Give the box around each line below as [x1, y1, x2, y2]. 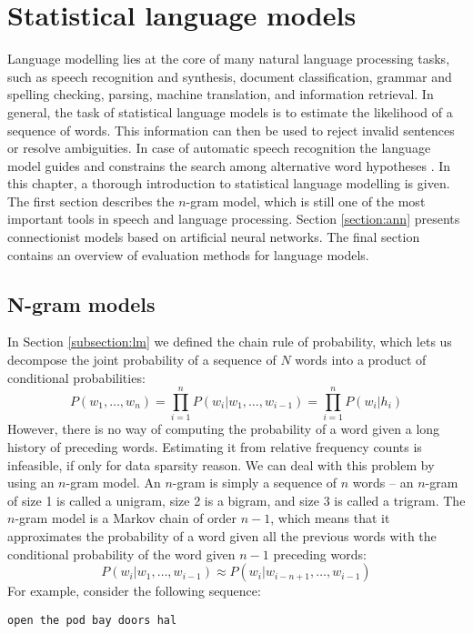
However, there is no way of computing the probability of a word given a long [7, 419, 440, 438]
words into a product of [295, 350, 427, 369]
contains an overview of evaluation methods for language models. [7, 245, 369, 264]
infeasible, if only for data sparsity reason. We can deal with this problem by [7, 455, 435, 474]
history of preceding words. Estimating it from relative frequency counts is [7, 437, 422, 456]
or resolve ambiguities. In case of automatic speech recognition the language [7, 138, 431, 157]
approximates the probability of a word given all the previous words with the [7, 526, 437, 545]
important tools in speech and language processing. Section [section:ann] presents [7, 209, 460, 228]
